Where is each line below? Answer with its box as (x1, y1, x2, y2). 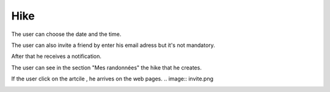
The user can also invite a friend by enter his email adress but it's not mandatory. (11, 41, 215, 49)
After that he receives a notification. (11, 52, 102, 60)
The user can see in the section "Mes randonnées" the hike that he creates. (11, 64, 202, 71)
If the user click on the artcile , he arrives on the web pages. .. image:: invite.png (11, 75, 214, 82)
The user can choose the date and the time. (11, 30, 122, 38)
